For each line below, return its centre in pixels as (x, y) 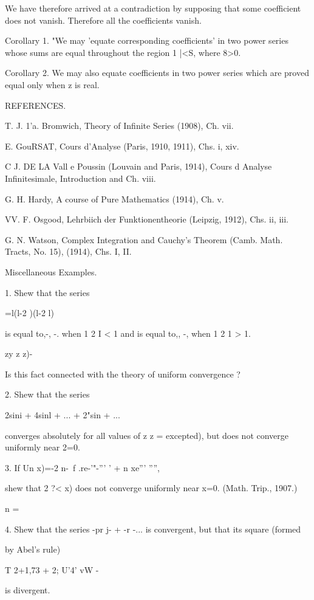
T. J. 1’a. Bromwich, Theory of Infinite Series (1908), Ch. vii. (119, 126)
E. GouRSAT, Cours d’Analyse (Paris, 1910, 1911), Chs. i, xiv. (122, 146)
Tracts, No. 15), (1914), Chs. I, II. (68, 251)
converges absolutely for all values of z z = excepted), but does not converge (147, 435)
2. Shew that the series (47, 394)
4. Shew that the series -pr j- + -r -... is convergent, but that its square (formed (153, 529)
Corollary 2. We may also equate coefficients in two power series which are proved (157, 73)
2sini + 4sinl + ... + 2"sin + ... (63, 415)
